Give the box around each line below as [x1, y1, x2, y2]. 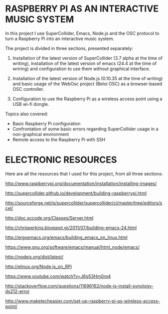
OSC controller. [12, 86, 44, 92]
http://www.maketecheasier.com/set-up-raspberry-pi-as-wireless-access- [5, 298, 160, 304]
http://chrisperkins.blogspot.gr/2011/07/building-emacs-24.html [5, 224, 137, 231]
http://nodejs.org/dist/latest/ [5, 254, 64, 260]
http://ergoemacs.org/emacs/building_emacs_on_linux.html [5, 234, 128, 240]
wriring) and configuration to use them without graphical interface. [12, 66, 150, 72]
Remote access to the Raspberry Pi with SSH [12, 136, 105, 142]
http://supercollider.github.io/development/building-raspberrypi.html [5, 190, 147, 196]
